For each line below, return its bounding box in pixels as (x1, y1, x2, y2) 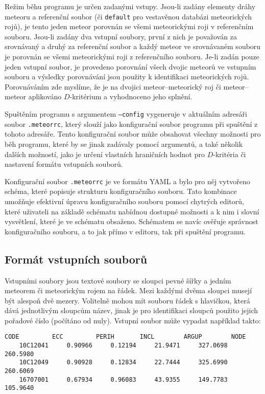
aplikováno (28, 91, 62, 102)
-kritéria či (213, 148, 246, 159)
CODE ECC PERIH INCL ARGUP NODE (5, 333, 246, 341)
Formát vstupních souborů (5, 251, 148, 267)
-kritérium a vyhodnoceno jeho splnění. (69, 91, 192, 102)
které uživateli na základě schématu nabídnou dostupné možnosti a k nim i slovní (5, 206, 259, 216)
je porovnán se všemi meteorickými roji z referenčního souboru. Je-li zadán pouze (5, 51, 259, 62)
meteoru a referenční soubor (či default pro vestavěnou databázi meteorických (5, 11, 252, 21)
